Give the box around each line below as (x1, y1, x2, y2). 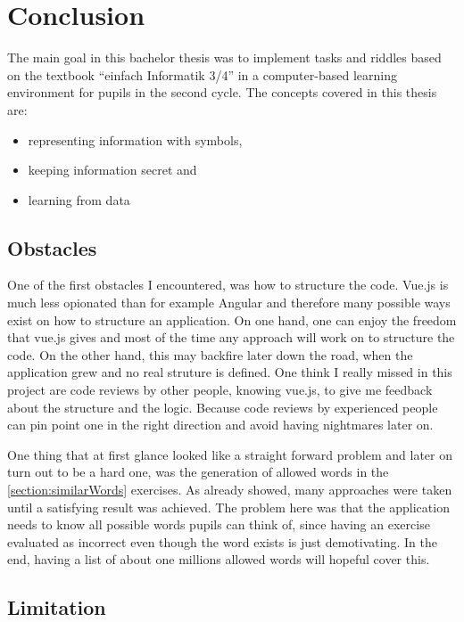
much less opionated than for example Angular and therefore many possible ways (7, 293, 451, 312)
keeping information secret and (28, 160, 197, 179)
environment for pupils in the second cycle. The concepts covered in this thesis (7, 83, 437, 102)
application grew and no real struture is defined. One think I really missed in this (7, 363, 452, 381)
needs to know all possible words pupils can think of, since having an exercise (7, 515, 430, 534)
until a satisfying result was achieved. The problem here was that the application (7, 497, 450, 516)
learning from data (28, 190, 130, 209)
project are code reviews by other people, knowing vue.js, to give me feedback (7, 381, 433, 399)
